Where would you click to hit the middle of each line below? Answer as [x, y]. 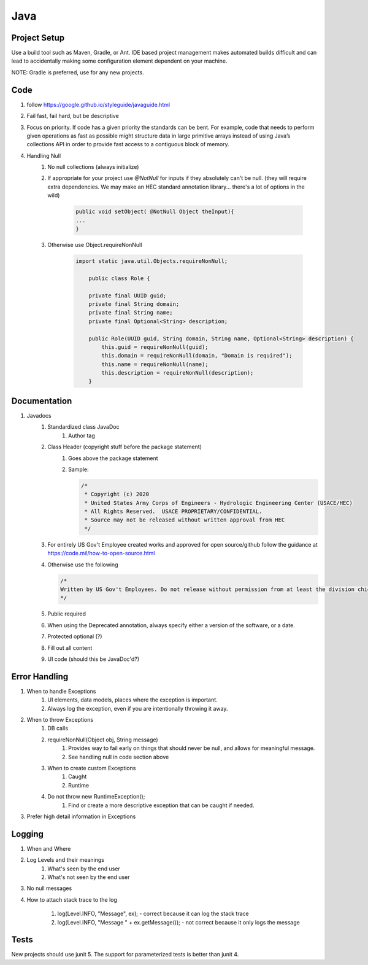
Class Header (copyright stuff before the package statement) [125, 447]
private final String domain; [134, 304]
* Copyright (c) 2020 [117, 494]
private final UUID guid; [128, 295]
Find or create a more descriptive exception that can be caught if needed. [161, 805]
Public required [67, 614]
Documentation [42, 401]
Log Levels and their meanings [65, 860]
